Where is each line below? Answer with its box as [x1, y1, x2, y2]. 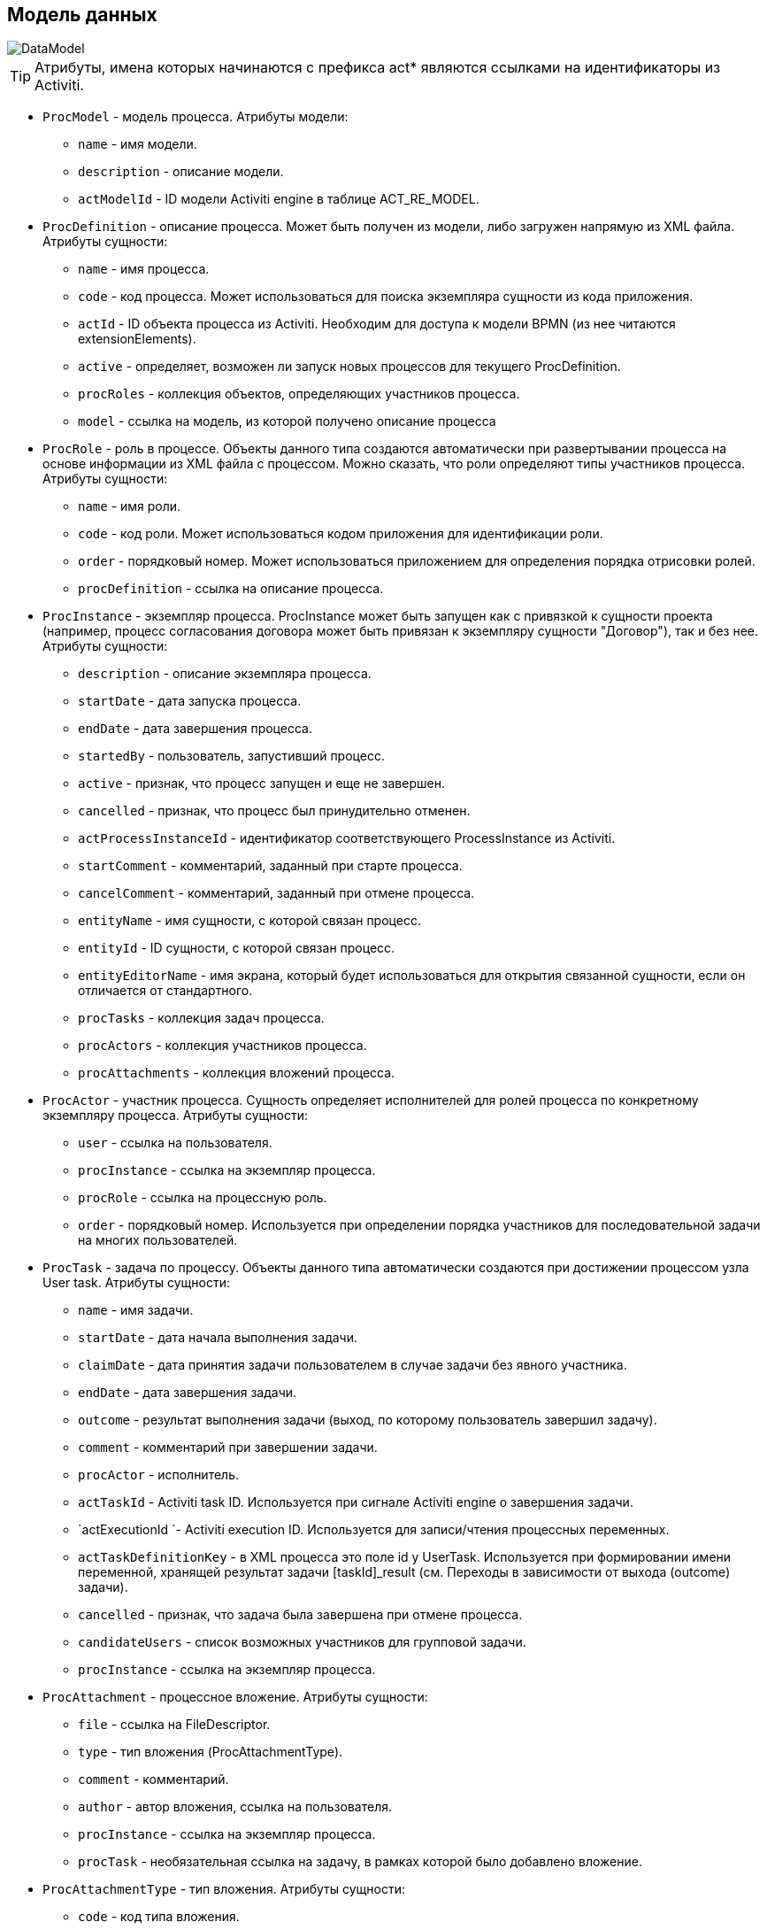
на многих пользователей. [78, 1232, 238, 1248]
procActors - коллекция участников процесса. [78, 1038, 367, 1054]
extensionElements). [78, 331, 196, 347]
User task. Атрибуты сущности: [42, 1275, 230, 1291]
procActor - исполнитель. [78, 1467, 240, 1483]
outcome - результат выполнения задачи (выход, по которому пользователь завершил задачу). [78, 1412, 657, 1428]
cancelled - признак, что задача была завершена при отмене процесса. [78, 1607, 523, 1623]
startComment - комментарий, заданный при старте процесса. [78, 858, 463, 874]
